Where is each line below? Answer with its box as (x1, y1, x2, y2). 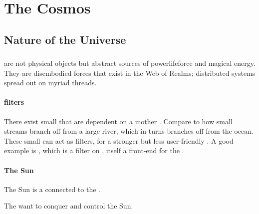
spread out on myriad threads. (4, 77, 97, 88)
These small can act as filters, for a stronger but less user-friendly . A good (4, 135, 234, 146)
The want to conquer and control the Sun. (4, 201, 133, 211)
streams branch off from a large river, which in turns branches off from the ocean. (4, 126, 254, 136)
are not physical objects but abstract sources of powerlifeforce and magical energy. (4, 58, 256, 68)
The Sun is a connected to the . (4, 184, 100, 194)
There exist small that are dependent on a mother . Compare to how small (4, 116, 233, 126)
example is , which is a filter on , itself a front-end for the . (4, 145, 184, 156)
